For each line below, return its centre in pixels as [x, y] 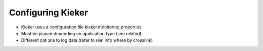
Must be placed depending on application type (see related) [81, 33]
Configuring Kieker [48, 13]
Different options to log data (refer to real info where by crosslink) [87, 40]
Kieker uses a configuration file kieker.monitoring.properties [81, 27]
